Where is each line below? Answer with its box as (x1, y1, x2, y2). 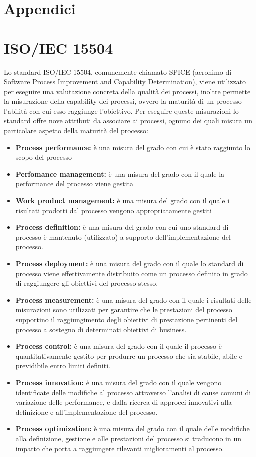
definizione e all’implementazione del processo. (15, 406, 158, 417)
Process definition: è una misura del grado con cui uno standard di (15, 222, 229, 232)
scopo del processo (15, 152, 72, 162)
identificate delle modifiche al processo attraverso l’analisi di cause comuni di (15, 387, 251, 397)
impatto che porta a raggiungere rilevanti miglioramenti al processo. (15, 443, 224, 453)
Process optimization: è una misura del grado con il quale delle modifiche (15, 423, 250, 434)
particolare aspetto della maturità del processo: (4, 125, 148, 136)
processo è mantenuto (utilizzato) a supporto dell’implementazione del (15, 231, 231, 242)
